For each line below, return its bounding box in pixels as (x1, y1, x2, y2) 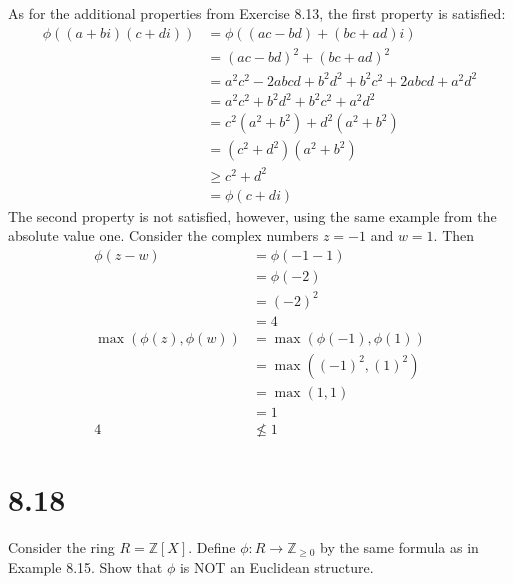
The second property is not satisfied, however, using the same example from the (8, 205, 497, 226)
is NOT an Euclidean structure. (179, 556, 374, 577)
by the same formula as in (320, 536, 479, 557)
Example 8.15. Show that (8, 556, 163, 577)
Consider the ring (8, 536, 115, 557)
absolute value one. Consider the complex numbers (8, 225, 319, 246)
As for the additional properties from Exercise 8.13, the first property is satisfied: (8, 3, 506, 23)
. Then (433, 225, 475, 246)
